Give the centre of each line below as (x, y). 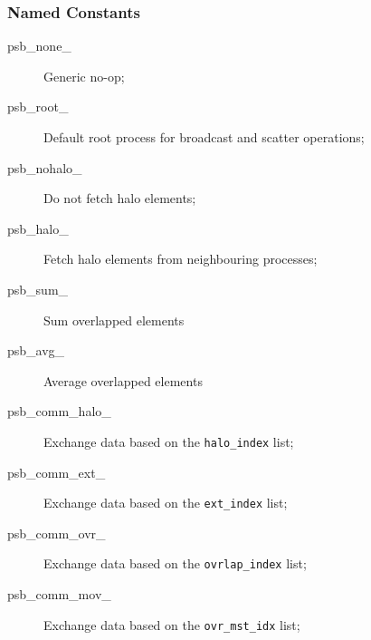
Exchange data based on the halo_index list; (169, 441)
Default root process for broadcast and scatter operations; (204, 137)
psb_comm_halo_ (59, 411)
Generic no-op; (84, 76)
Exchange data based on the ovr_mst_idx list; (172, 624)
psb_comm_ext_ (57, 472)
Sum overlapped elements (114, 320)
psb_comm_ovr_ (57, 533)
